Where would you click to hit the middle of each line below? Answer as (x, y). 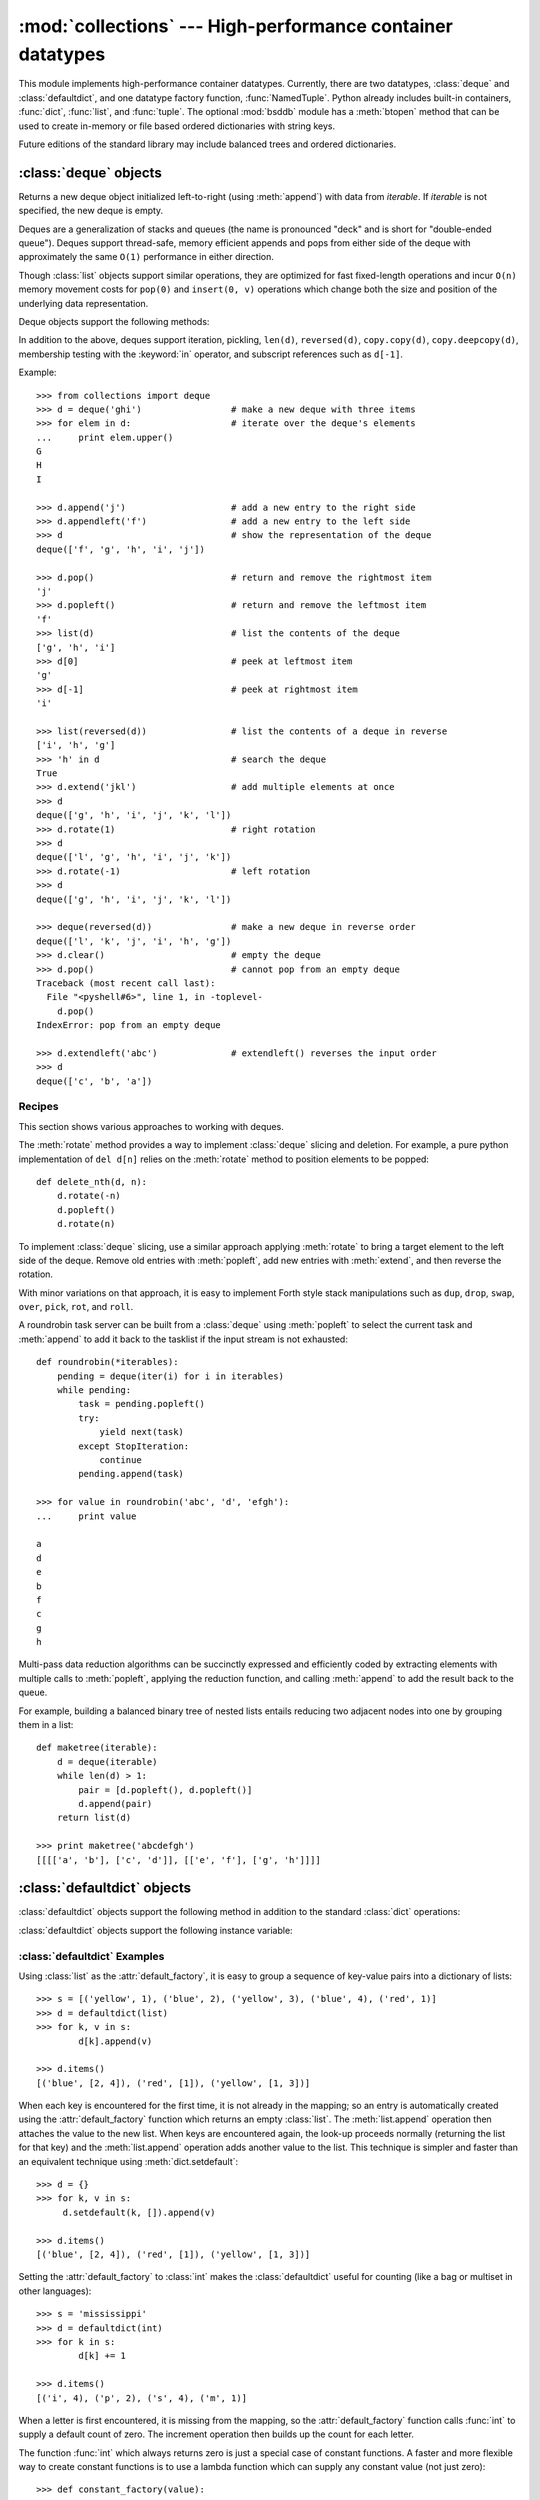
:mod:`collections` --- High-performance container (236, 26)
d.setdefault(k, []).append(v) (139, 2212)
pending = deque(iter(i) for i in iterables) (170, 1376)
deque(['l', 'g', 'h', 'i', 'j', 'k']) (134, 857)
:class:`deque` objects (90, 172)
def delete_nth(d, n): (92, 1181)
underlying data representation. (83, 303)
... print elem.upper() (105, 437)
